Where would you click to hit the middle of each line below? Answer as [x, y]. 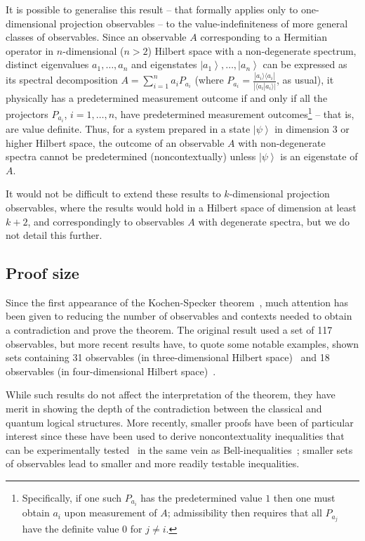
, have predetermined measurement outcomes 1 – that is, [234, 113]
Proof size [42, 273]
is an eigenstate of [319, 156]
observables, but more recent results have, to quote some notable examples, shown [182, 343]
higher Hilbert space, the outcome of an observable [115, 142]
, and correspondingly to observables [106, 221]
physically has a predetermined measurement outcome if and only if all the [167, 97]
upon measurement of [111, 513]
